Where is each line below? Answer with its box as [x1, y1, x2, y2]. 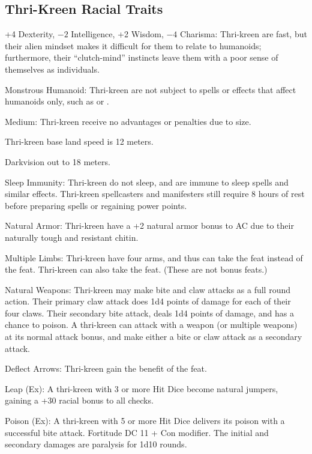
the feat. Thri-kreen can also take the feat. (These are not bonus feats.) [5, 263, 268, 276]
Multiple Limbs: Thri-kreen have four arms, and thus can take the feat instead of [5, 251, 303, 264]
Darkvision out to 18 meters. [5, 155, 110, 168]
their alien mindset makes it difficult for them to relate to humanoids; [5, 39, 262, 52]
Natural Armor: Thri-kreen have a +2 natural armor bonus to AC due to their [5, 219, 294, 232]
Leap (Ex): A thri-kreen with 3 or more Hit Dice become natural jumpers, [5, 382, 278, 395]
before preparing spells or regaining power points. [5, 199, 187, 211]
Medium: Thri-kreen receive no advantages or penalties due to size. [5, 115, 251, 127]
